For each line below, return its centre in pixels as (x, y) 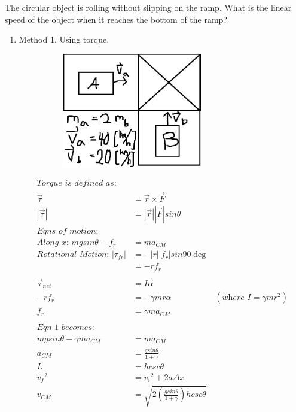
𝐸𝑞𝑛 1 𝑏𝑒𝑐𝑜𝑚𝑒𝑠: (65, 327)
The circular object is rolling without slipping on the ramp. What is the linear (148, 7)
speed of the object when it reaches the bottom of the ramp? (116, 19)
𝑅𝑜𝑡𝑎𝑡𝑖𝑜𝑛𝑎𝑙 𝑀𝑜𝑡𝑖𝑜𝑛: (73, 255)
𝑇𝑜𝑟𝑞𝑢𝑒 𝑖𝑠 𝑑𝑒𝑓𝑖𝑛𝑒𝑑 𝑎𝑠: (77, 184)
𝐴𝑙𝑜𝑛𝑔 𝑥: (53, 242)
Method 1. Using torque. (64, 39)
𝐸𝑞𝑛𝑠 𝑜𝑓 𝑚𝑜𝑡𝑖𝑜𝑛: (68, 231)
